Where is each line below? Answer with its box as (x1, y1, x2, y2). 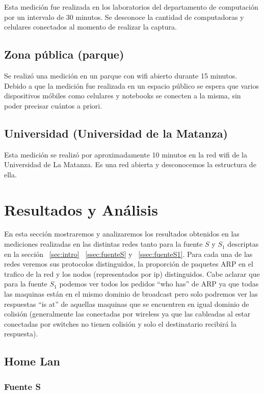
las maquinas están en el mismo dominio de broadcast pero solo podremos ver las (4, 288, 258, 299)
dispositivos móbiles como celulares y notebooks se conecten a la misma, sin (4, 90, 241, 101)
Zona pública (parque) (4, 46, 124, 62)
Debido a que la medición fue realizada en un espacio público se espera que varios (4, 80, 259, 91)
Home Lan (4, 353, 60, 369)
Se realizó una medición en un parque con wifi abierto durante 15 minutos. (4, 70, 237, 81)
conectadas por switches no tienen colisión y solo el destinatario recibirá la (4, 318, 236, 329)
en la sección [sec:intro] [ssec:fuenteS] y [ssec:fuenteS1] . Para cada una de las (4, 248, 253, 259)
